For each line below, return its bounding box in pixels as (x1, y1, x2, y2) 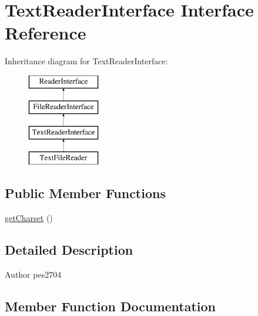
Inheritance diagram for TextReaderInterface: (5, 55, 168, 67)
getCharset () (5, 211, 53, 223)
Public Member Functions (5, 184, 166, 202)
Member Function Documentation (5, 297, 216, 315)
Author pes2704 (5, 268, 62, 280)
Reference (5, 21, 86, 45)
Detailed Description (5, 240, 133, 258)
